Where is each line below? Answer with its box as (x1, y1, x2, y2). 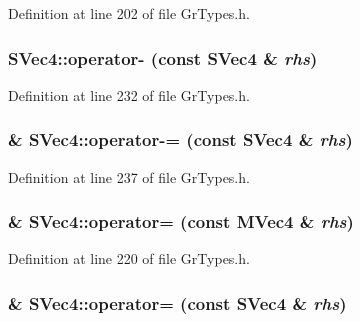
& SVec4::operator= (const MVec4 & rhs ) (8, 209, 354, 234)
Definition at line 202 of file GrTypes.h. (8, 3, 250, 23)
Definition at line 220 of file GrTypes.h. (8, 248, 250, 269)
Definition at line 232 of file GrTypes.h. (8, 84, 250, 105)
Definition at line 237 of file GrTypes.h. (8, 166, 250, 187)
